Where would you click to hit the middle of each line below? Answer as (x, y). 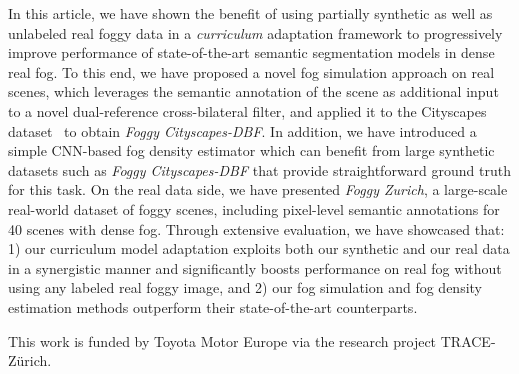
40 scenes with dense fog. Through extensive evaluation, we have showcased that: (256, 228)
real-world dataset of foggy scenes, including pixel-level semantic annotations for (254, 208)
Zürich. (30, 360)
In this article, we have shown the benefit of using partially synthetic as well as (250, 13)
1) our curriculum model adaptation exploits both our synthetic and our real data (259, 248)
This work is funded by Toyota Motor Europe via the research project (222, 340)
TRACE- (468, 340)
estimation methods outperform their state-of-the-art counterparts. (213, 306)
